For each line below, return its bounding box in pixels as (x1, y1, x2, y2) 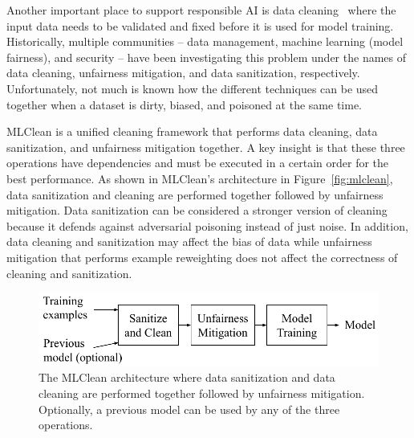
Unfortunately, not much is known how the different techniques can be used (6, 80, 379, 96)
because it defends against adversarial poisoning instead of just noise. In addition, (6, 217, 408, 234)
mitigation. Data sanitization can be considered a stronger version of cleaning (6, 202, 388, 219)
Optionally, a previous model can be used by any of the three (39, 400, 340, 417)
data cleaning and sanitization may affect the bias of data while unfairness (6, 233, 372, 250)
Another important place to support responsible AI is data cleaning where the (6, 2, 396, 18)
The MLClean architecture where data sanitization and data (39, 369, 335, 386)
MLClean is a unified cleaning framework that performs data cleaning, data (6, 123, 378, 140)
